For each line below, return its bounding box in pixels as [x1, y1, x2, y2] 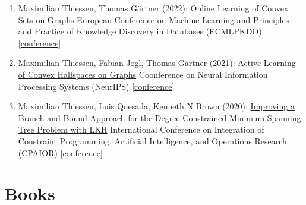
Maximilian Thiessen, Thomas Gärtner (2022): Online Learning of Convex [18, 2, 289, 14]
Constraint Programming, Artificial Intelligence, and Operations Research [18, 134, 287, 147]
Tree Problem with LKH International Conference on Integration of [18, 123, 264, 135]
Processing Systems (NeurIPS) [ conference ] [18, 80, 175, 92]
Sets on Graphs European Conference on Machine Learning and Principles [18, 13, 289, 26]
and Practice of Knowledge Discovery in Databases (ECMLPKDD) [18, 25, 262, 37]
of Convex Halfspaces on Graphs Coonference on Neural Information [18, 68, 268, 80]
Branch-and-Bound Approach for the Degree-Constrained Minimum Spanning [18, 111, 301, 124]
